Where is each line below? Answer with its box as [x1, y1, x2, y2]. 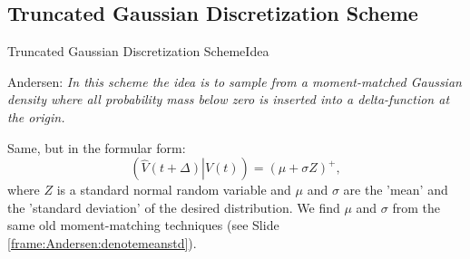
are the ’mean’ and [343, 180, 448, 199]
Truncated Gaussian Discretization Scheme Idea [7, 42, 269, 61]
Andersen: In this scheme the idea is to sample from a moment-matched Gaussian [7, 72, 462, 91]
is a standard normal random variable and [56, 180, 291, 199]
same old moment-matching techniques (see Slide [7, 216, 279, 235]
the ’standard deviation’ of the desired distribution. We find [7, 197, 340, 216]
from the [392, 197, 440, 216]
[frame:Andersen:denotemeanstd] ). [7, 233, 197, 252]
